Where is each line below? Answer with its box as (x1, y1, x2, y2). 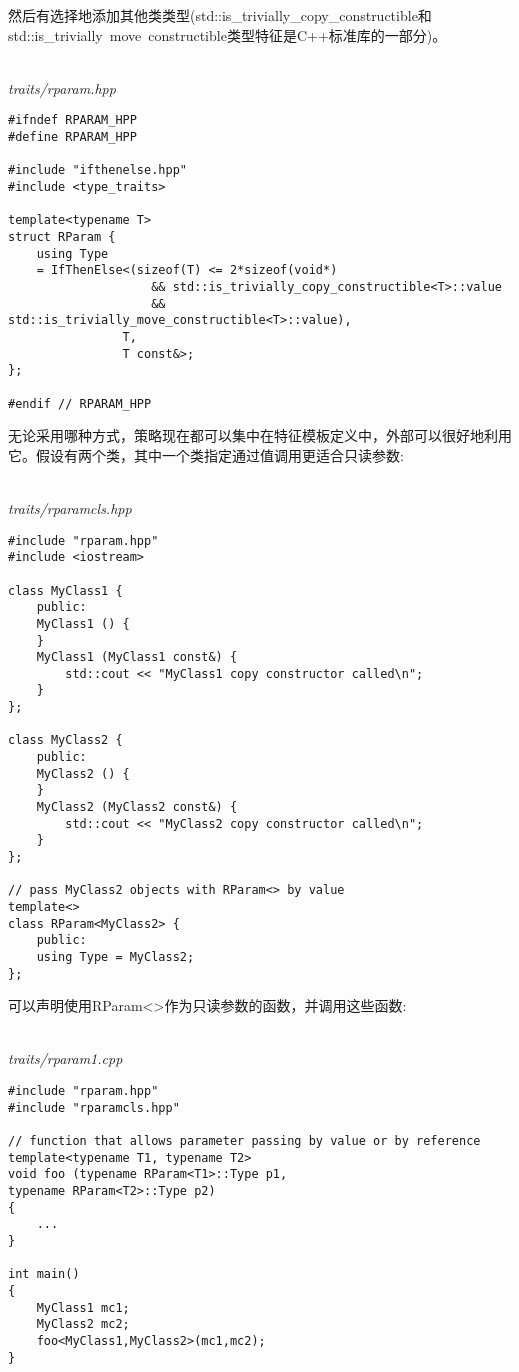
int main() (8, 1267, 80, 1282)
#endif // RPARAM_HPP (8, 396, 152, 411)
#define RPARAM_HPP (8, 130, 137, 145)
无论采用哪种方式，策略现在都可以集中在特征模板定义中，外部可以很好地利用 (8, 425, 512, 446)
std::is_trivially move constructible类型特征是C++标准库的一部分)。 (8, 24, 447, 45)
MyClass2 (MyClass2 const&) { (36, 800, 238, 815)
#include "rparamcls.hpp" (8, 1100, 180, 1115)
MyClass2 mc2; (36, 1317, 130, 1332)
